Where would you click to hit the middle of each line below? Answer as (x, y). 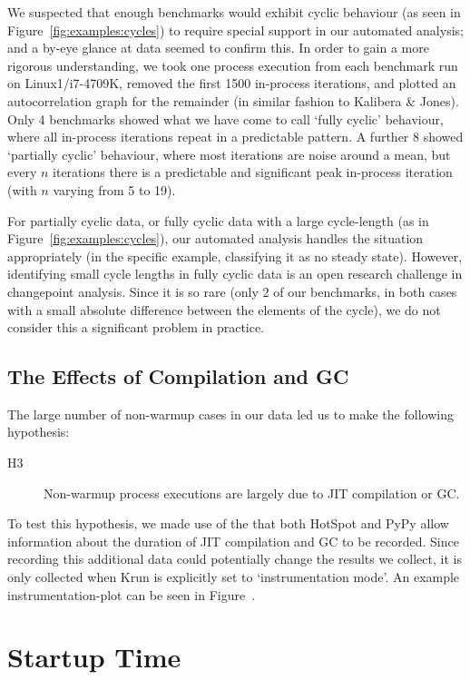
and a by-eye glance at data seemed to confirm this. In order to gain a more (218, 48)
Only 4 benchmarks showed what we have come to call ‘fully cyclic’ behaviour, (225, 118)
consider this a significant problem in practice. (136, 327)
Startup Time (94, 657)
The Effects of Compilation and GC (178, 376)
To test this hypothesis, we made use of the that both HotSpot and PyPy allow (228, 523)
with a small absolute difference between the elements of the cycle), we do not (224, 309)
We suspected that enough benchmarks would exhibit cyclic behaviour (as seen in (234, 12)
